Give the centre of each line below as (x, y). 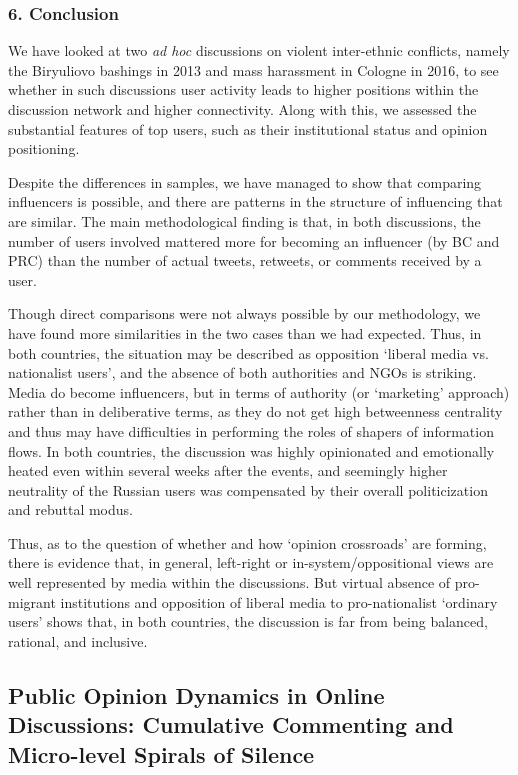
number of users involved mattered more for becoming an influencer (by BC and (254, 240)
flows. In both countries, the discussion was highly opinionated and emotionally (251, 450)
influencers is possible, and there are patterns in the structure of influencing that (255, 201)
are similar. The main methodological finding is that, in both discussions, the (244, 220)
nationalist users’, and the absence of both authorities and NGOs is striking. (242, 372)
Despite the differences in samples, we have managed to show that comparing (245, 181)
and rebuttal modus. (70, 509)
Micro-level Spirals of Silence (161, 753)
